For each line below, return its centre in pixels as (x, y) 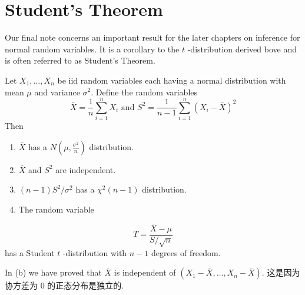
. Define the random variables (144, 92)
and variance (57, 92)
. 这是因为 (281, 272)
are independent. (86, 169)
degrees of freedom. (186, 252)
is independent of (145, 272)
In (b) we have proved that (53, 272)
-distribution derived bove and (242, 49)
